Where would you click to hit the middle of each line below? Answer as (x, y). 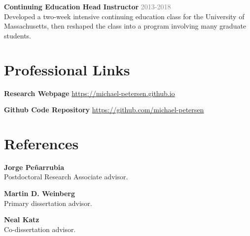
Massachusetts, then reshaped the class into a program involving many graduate (125, 26)
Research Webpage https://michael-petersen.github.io (89, 93)
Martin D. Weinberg (40, 193)
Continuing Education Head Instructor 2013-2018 (88, 6)
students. (18, 35)
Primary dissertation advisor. (48, 203)
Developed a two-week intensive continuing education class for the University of (124, 16)
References (41, 143)
